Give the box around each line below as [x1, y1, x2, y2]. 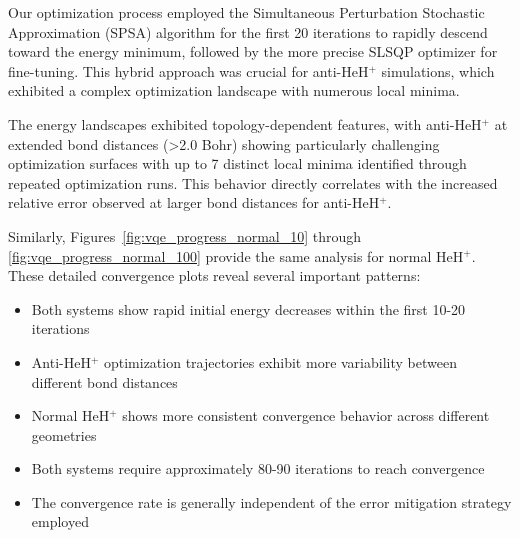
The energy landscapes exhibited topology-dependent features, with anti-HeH [8, 113, 482, 134]
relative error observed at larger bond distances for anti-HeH [8, 192, 380, 213]
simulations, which [381, 60, 495, 81]
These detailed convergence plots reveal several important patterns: [8, 265, 421, 286]
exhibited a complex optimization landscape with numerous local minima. [8, 80, 460, 101]
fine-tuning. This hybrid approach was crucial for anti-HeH [8, 60, 369, 81]
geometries [31, 424, 97, 445]
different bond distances [31, 371, 178, 392]
